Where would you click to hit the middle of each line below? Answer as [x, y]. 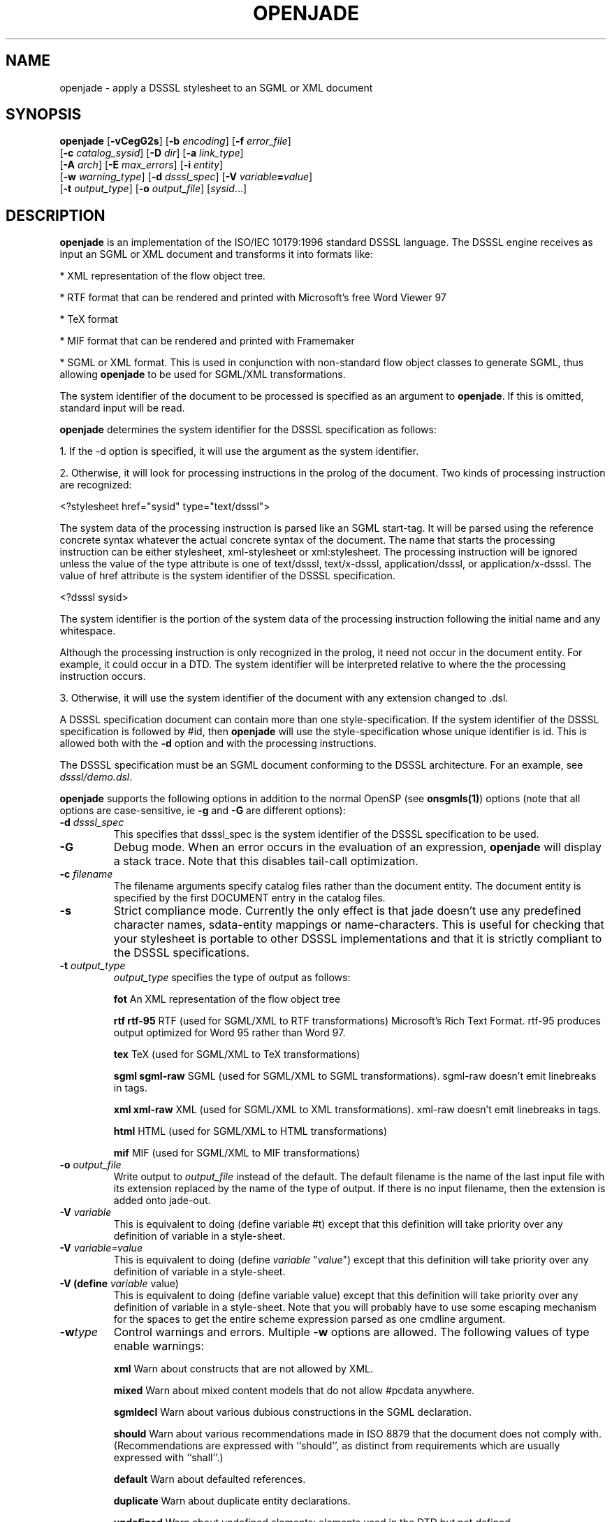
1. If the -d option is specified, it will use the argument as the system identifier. [239, 451]
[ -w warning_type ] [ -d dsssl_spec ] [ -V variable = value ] [186, 177]
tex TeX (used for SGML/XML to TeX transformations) [237, 1054]
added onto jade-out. [162, 1201]
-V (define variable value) [119, 1284]
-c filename [86, 874]
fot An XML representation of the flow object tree [227, 999]
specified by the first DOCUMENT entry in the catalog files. [249, 898]
